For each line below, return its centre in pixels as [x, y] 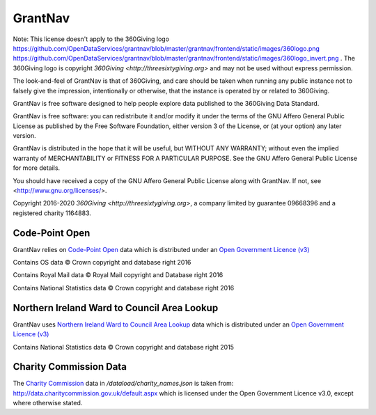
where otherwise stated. [48, 403]
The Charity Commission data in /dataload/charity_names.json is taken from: [123, 384]
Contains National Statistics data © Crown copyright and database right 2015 [124, 347]
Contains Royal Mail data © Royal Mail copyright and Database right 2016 [118, 275]
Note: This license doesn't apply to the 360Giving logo [91, 39]
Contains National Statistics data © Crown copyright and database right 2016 [124, 288]
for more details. [37, 168]
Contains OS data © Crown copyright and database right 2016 [102, 263]
